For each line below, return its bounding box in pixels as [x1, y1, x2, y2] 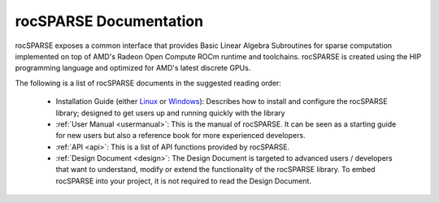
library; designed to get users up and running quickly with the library [55, 108, 285, 118]
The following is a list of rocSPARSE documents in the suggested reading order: [15, 78, 282, 88]
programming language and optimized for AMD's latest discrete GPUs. [15, 63, 251, 73]
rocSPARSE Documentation [15, 12, 203, 30]
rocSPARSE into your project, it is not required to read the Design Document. [55, 175, 312, 186]
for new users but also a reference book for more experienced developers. [55, 131, 306, 140]
